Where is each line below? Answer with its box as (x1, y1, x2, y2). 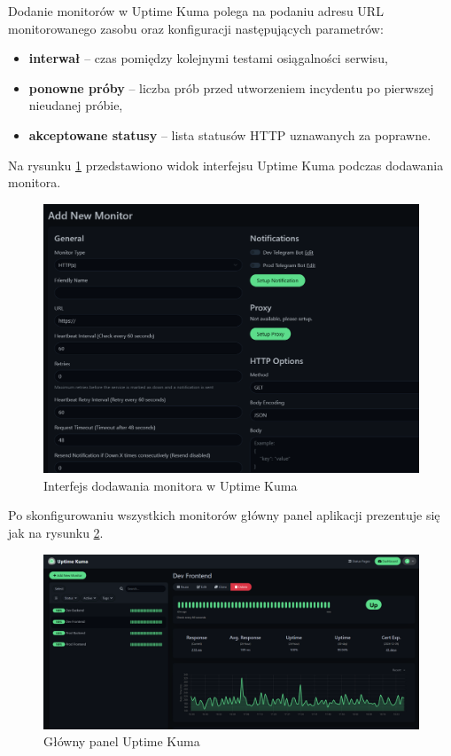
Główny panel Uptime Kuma (43, 732, 200, 751)
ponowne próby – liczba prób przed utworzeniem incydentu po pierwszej (28, 78, 434, 97)
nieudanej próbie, (28, 96, 123, 114)
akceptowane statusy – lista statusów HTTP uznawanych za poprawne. (28, 125, 432, 144)
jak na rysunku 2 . (8, 524, 104, 542)
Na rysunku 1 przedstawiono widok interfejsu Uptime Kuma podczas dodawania (8, 155, 444, 174)
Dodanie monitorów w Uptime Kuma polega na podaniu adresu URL (8, 2, 384, 20)
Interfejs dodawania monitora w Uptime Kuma (43, 476, 298, 494)
